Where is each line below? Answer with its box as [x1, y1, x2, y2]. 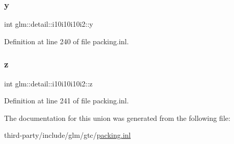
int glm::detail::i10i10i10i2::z [4, 78, 93, 88]
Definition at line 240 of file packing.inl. [4, 35, 129, 46]
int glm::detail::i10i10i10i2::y [4, 19, 93, 29]
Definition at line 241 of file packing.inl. [4, 95, 129, 106]
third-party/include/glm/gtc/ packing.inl [4, 130, 131, 140]
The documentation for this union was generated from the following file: [4, 112, 230, 123]
